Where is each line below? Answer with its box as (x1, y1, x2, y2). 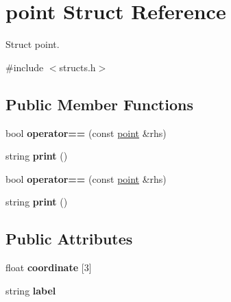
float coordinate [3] (5, 260, 92, 275)
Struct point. (5, 37, 60, 51)
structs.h (59, 60, 96, 74)
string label (5, 283, 56, 297)
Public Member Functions (5, 93, 193, 114)
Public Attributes (5, 228, 133, 249)
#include (5, 60, 44, 74)
